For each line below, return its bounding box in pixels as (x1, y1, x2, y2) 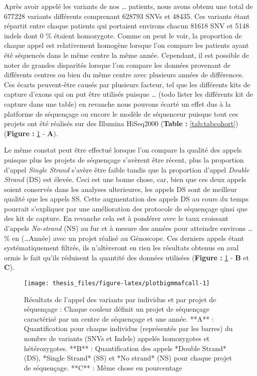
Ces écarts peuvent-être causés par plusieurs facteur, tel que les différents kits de (4, 79, 251, 89)
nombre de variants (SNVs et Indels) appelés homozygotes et (24, 333, 210, 344)
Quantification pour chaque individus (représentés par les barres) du (24, 323, 233, 334)
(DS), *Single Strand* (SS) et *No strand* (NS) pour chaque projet (24, 353, 232, 363)
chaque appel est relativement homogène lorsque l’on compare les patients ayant (4, 40, 249, 50)
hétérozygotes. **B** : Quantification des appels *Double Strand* (24, 343, 227, 353)
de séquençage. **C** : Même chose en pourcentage (24, 362, 183, 373)
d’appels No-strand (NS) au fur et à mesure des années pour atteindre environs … (4, 223, 253, 233)
